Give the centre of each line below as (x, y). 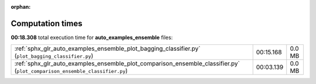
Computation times (47, 23)
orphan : (21, 7)
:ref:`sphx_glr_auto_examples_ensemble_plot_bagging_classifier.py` (107, 48)
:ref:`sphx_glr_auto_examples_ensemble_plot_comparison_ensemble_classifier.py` (127, 64)
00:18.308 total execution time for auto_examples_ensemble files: (92, 37)
